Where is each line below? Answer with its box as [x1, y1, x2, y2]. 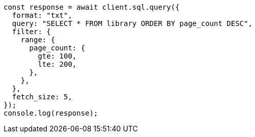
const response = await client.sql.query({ [4, 3, 180, 11]
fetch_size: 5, [12, 93, 72, 101]
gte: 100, [38, 52, 77, 60]
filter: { [12, 28, 51, 36]
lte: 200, [38, 60, 77, 68]
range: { [20, 36, 55, 44]
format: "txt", [12, 11, 72, 19]
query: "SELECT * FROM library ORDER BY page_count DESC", [12, 19, 252, 28]
